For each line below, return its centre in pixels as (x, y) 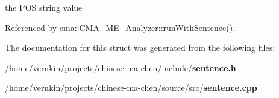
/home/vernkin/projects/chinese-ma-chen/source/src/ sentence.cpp (131, 88)
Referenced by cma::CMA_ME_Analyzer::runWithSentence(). (120, 27)
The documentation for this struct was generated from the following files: (140, 48)
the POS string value (44, 7)
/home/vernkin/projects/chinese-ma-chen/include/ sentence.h (121, 67)
